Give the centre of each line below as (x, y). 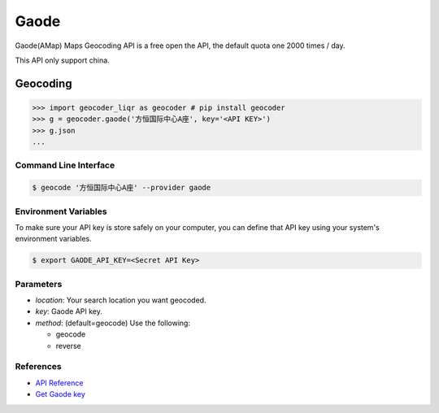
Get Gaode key (60, 394)
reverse (68, 346)
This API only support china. (62, 60)
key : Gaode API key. (69, 311)
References (38, 367)
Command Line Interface (65, 165)
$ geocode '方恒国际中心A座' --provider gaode (122, 188)
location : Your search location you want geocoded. (121, 300)
